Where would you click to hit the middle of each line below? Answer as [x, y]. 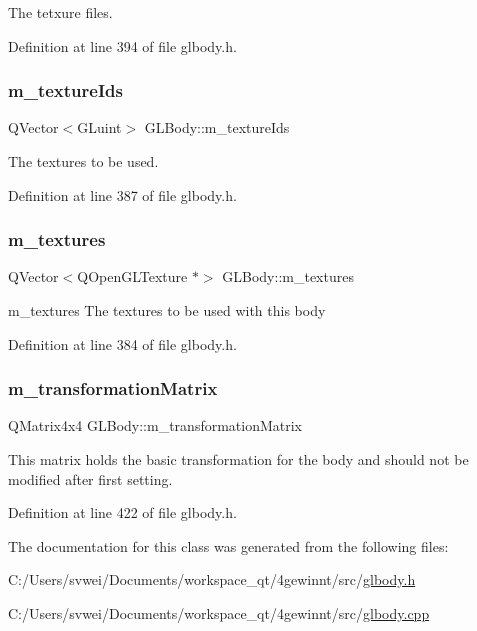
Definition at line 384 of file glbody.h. [122, 343]
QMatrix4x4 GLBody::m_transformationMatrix [155, 425]
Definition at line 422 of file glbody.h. [122, 512]
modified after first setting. [90, 478]
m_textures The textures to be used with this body [167, 310]
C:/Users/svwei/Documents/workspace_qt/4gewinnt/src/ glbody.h [212, 579]
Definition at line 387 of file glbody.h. [122, 194]
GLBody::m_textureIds [217, 127]
